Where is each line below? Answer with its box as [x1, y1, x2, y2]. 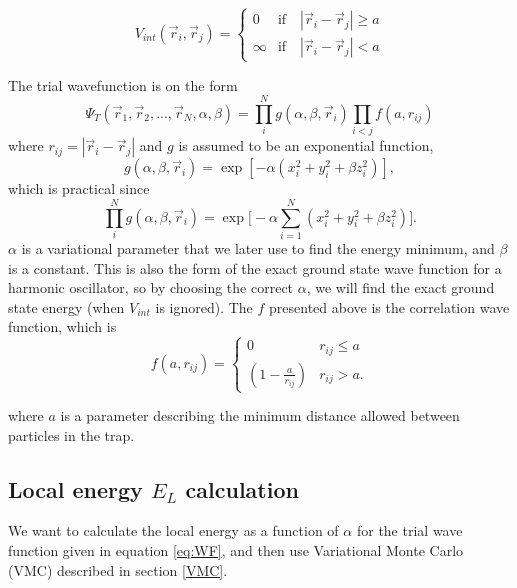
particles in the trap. [8, 424, 135, 445]
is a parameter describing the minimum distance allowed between [60, 405, 460, 425]
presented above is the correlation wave [269, 296, 510, 317]
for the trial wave [356, 520, 463, 541]
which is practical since [8, 178, 150, 199]
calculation [185, 473, 299, 504]
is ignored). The [155, 296, 253, 317]
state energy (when [8, 296, 125, 317]
